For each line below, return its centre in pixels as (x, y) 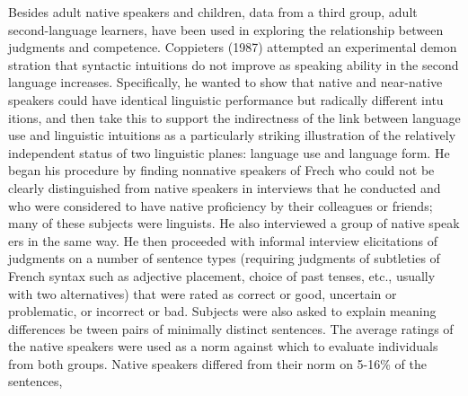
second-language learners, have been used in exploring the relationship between (226, 29)
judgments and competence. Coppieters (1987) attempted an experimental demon (233, 47)
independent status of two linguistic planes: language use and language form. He (229, 152)
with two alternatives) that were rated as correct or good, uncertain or (203, 293)
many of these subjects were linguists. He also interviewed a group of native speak (234, 223)
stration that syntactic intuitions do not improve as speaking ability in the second (234, 64)
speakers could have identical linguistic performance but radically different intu (226, 99)
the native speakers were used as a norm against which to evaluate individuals (223, 346)
